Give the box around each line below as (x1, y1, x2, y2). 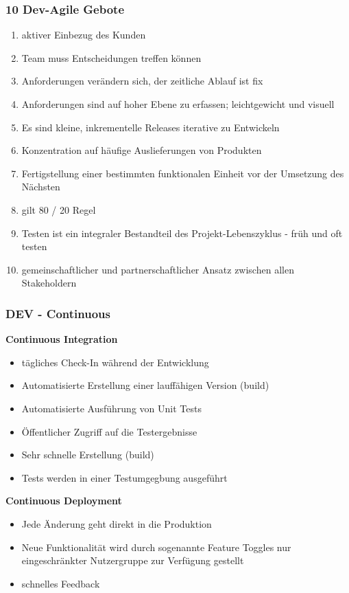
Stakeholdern (21, 276, 77, 290)
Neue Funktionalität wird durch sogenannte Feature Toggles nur (21, 539, 291, 554)
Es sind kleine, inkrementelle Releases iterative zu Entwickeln (21, 120, 280, 134)
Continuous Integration (5, 332, 118, 346)
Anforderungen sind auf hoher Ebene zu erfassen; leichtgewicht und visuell (21, 97, 335, 111)
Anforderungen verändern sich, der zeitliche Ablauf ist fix (21, 74, 263, 88)
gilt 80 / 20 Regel (21, 202, 96, 216)
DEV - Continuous (5, 304, 110, 322)
